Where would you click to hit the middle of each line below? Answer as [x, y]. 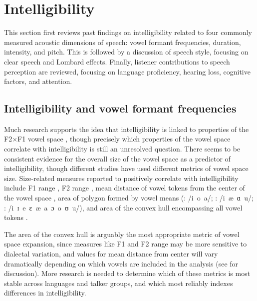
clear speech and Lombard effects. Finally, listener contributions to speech [117, 61]
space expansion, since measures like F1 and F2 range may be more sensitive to [126, 244]
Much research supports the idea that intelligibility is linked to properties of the [127, 129]
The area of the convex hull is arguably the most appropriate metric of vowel [122, 234]
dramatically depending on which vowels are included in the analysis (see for [121, 263]
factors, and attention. [38, 81]
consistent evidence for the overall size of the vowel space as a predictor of [117, 158]
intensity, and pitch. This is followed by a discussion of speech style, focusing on [126, 52]
